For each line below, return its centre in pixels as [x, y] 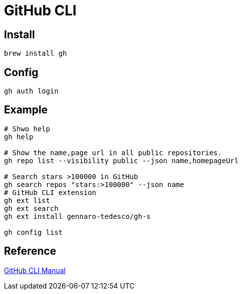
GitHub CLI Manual [35, 270]
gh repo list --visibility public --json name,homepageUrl [121, 160]
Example [26, 110]
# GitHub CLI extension [50, 192]
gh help [19, 137]
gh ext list [27, 200]
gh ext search [31, 208]
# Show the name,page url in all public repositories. [113, 152]
